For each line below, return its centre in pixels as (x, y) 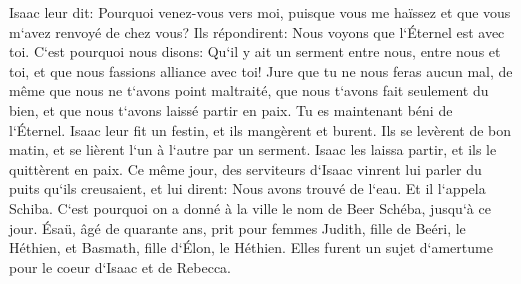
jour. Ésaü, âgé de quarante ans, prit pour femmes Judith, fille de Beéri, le (237, 227)
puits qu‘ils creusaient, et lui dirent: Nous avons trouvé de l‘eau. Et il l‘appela (247, 188)
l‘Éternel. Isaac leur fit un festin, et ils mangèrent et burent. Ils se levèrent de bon (260, 129)
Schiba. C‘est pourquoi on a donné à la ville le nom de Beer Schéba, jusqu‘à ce (250, 207)
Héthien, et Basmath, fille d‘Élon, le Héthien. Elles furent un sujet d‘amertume (251, 247)
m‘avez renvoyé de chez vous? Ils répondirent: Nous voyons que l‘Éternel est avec (257, 31)
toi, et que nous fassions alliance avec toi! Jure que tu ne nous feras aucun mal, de (261, 70)
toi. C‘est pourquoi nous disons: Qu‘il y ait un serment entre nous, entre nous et (255, 51)
